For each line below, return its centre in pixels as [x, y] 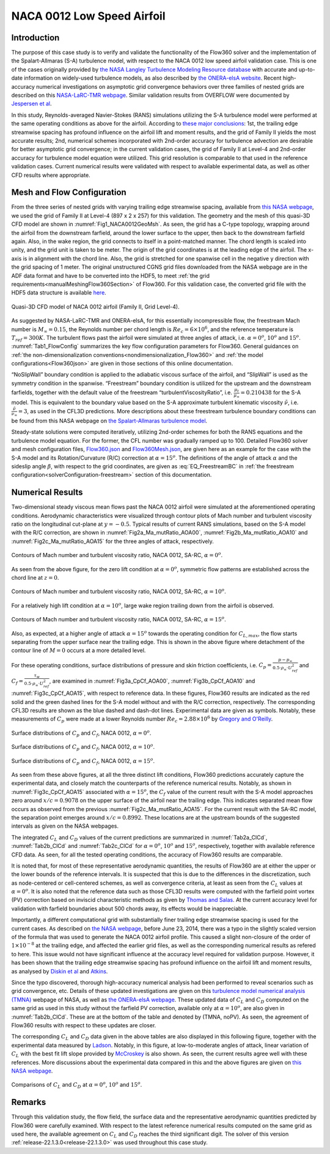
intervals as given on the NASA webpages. [65, 826]
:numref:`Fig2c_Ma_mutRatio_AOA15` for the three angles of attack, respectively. [112, 541]
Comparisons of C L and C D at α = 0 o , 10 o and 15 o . [77, 1085]
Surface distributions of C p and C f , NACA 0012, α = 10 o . [83, 747]
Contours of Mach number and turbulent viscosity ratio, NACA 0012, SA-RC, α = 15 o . [119, 619]
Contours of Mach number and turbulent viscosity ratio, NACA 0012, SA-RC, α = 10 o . [119, 591]
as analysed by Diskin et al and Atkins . [60, 971]
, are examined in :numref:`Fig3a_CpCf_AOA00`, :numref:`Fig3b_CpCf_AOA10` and [152, 681]
